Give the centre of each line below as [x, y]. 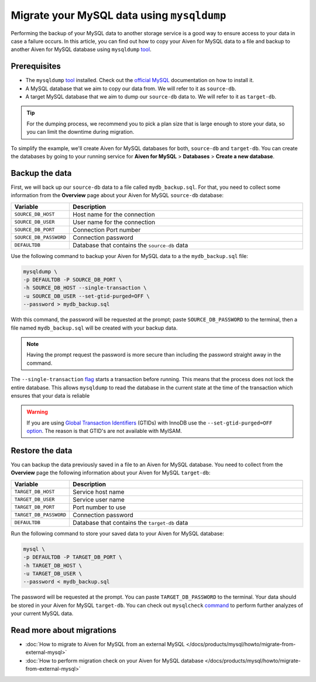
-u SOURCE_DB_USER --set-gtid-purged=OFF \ [87, 296]
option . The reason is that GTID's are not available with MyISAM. [104, 431]
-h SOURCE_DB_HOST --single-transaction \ [85, 288]
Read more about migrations [63, 630]
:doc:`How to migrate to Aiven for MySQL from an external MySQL [105, 644]
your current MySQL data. [42, 613]
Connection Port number [107, 230]
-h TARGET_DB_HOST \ [52, 565]
